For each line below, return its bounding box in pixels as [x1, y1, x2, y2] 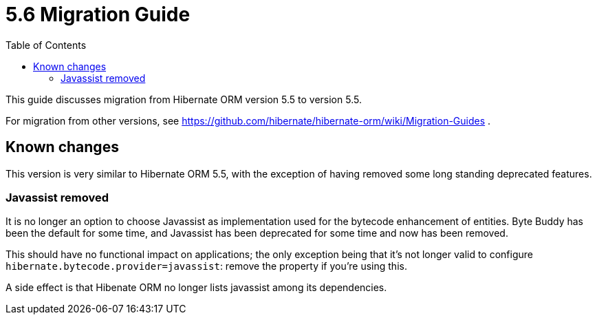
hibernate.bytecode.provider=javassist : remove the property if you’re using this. [6, 260, 407, 273]
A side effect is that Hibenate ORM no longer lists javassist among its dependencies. [6, 281, 387, 294]
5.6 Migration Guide [6, 3, 191, 26]
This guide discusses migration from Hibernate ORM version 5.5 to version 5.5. [6, 93, 362, 105]
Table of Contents [6, 39, 87, 51]
